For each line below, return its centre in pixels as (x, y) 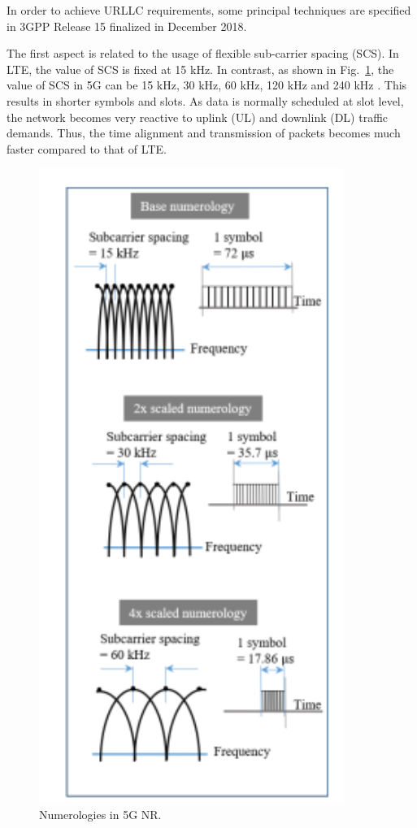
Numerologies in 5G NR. (100, 814)
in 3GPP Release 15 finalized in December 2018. (127, 26)
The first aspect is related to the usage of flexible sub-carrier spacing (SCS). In (203, 53)
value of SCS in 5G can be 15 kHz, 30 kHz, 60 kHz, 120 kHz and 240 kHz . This (207, 85)
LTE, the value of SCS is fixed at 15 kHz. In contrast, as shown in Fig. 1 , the (200, 69)
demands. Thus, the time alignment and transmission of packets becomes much (204, 133)
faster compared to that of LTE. (87, 148)
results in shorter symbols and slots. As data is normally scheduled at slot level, (205, 100)
